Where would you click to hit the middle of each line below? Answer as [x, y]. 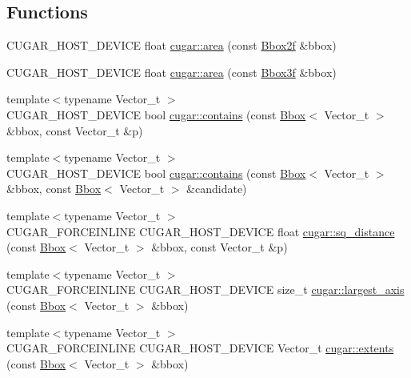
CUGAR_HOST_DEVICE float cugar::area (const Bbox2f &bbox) [172, 45]
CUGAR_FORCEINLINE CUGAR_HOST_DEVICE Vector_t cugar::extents [200, 348]
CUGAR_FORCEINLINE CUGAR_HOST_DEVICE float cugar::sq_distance [201, 231]
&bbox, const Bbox [54, 189]
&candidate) [217, 189]
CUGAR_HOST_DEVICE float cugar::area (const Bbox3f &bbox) [172, 72]
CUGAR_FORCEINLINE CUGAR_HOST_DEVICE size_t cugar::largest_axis [205, 290]
